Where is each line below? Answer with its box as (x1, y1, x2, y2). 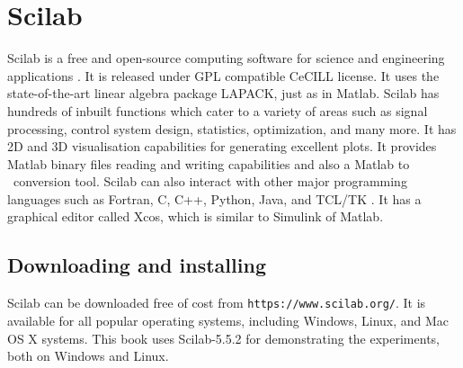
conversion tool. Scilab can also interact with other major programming (13, 172, 407, 191)
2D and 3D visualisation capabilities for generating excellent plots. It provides (7, 137, 437, 156)
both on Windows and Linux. (7, 346, 169, 365)
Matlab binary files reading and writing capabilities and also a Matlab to (7, 154, 410, 173)
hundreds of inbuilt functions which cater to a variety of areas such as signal (7, 101, 428, 120)
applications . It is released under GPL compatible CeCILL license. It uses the (7, 66, 440, 85)
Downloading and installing (7, 251, 266, 279)
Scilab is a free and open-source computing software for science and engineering (7, 49, 445, 67)
